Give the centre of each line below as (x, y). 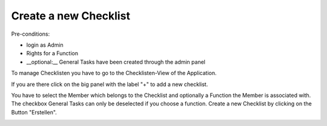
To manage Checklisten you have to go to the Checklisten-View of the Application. (114, 73)
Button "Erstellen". (34, 112)
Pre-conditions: (31, 34)
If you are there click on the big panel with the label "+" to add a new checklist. (110, 84)
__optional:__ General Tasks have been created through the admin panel (116, 62)
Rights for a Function (52, 53)
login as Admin (45, 45)
